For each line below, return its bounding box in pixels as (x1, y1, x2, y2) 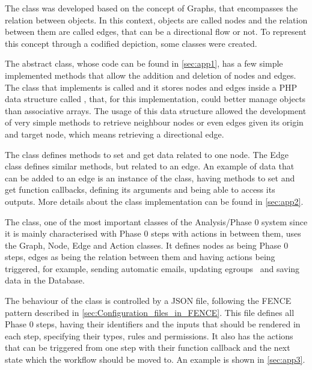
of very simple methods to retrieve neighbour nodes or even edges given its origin (5, 116, 304, 129)
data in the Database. (5, 274, 85, 287)
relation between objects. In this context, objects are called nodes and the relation (5, 13, 308, 26)
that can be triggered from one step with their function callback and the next (5, 341, 290, 354)
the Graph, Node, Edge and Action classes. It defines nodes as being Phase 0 (5, 238, 289, 251)
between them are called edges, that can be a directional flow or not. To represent (5, 25, 307, 38)
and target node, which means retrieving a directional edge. (5, 127, 224, 140)
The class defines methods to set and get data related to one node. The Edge (5, 148, 289, 160)
